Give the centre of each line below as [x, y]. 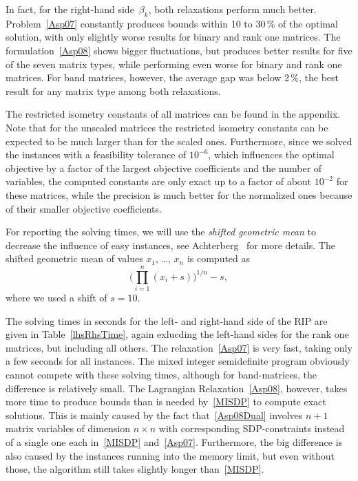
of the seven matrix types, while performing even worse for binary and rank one [174, 64]
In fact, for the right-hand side [70, 9]
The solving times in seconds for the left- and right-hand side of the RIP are [167, 320]
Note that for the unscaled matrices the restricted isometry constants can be [167, 127]
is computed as [219, 258]
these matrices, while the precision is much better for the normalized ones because [179, 194]
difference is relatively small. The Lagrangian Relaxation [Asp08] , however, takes [177, 388]
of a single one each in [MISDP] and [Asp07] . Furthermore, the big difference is [174, 441]
